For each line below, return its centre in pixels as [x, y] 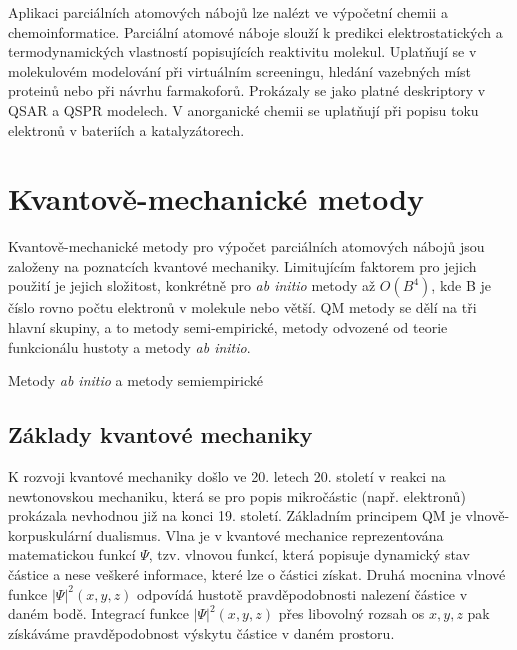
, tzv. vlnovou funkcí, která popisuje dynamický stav [309, 554]
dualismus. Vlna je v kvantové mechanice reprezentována [270, 534]
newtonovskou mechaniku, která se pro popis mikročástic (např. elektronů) [237, 495]
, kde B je [461, 285]
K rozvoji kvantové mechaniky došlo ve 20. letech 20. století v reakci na [227, 476]
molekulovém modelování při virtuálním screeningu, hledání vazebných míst [240, 70]
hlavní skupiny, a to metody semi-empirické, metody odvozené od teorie [228, 327]
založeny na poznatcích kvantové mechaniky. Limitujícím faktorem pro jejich [242, 265]
